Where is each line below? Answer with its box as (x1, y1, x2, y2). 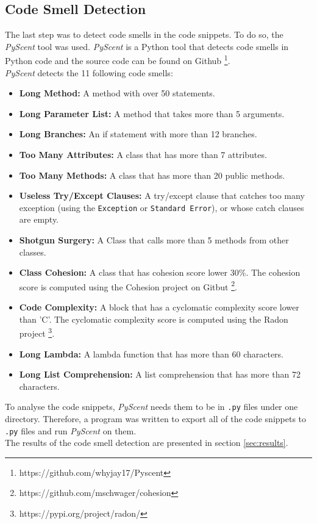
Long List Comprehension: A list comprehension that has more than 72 (19, 368, 301, 381)
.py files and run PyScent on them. (5, 424, 137, 437)
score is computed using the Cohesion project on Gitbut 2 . (19, 278, 237, 293)
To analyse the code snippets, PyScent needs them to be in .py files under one (5, 400, 298, 413)
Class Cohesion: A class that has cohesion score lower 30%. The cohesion (19, 266, 301, 279)
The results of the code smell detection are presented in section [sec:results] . (5, 436, 288, 449)
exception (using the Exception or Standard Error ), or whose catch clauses (19, 201, 304, 214)
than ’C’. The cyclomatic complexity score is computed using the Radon (19, 312, 288, 325)
